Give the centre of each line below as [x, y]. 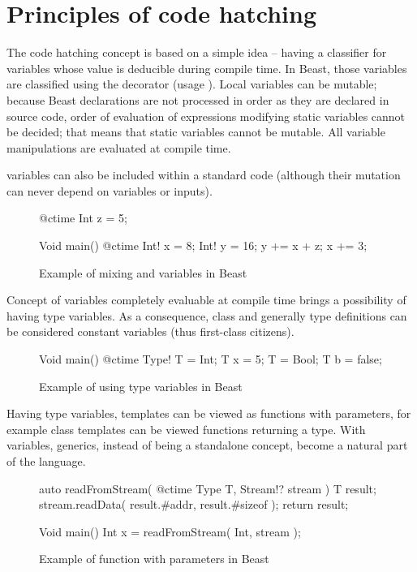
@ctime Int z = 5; [83, 218]
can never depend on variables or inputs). [110, 190]
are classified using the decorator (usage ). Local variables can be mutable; [192, 84]
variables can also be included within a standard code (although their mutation [204, 175]
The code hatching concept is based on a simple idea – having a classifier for [197, 52]
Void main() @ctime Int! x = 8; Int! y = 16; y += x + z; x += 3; [203, 245]
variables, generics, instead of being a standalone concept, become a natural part [207, 445]
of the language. [46, 461]
